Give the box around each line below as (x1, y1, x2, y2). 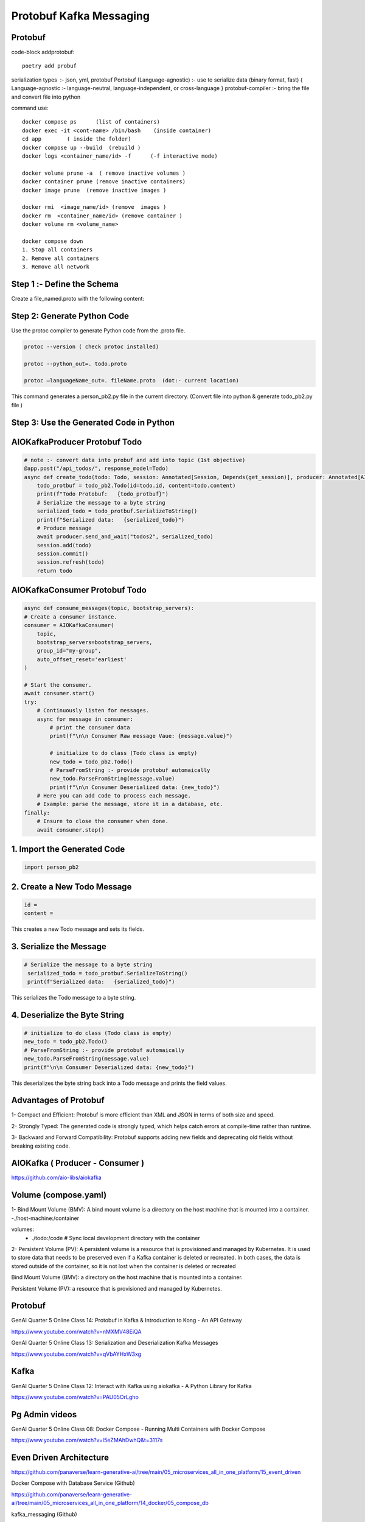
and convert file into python (11, 93, 81, 100)
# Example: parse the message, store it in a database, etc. (36, 801, 223, 808)
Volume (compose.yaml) (11, 1190, 107, 1201)
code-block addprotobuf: (11, 49, 75, 56)
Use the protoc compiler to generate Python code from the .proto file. (11, 326, 186, 334)
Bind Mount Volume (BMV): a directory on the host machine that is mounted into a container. (11, 1274, 243, 1281)
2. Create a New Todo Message (11, 882, 132, 892)
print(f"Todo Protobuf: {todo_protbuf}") (36, 491, 169, 497)
